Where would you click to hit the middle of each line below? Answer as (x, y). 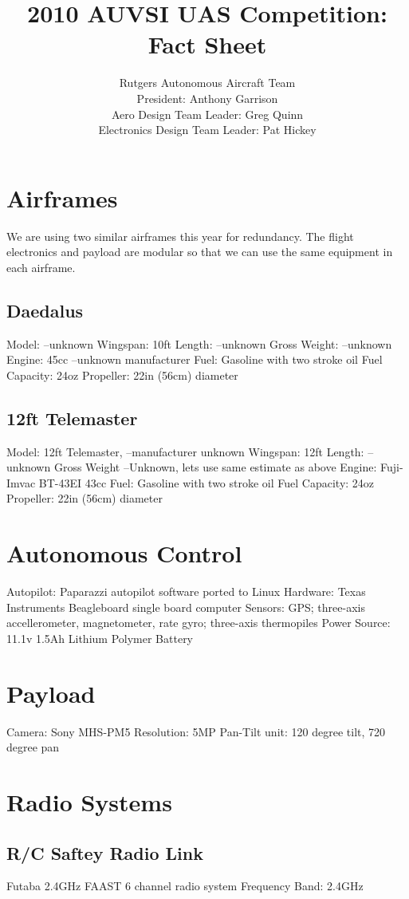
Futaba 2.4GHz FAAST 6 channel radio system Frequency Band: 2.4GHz (185, 886)
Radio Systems (89, 801)
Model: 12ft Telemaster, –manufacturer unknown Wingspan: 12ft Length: (185, 451)
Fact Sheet (207, 44)
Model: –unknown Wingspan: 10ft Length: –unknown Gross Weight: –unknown (199, 343)
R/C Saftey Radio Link (105, 852)
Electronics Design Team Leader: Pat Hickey (207, 130)
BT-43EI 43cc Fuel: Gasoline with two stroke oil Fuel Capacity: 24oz (206, 482)
